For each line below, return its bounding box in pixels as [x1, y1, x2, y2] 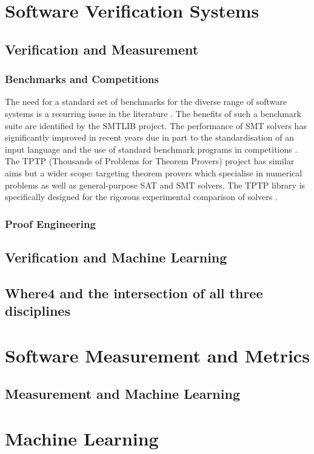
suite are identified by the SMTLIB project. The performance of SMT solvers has [5, 119, 307, 132]
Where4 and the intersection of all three [5, 283, 263, 302]
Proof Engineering [5, 216, 96, 231]
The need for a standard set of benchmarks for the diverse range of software [5, 95, 287, 108]
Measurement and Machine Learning [5, 384, 240, 403]
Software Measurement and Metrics [5, 342, 310, 367]
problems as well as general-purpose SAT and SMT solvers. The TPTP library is [5, 178, 306, 191]
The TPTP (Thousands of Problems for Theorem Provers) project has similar [5, 155, 295, 167]
